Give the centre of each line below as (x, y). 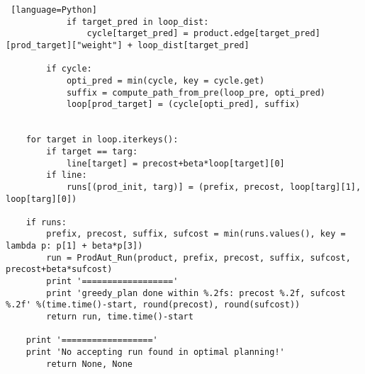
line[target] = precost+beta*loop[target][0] (175, 163)
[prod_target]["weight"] (64, 45)
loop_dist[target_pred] (193, 45)
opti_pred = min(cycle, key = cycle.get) (165, 80)
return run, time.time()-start (120, 317)
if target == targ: (92, 151)
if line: (67, 175)
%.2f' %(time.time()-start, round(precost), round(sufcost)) (153, 305)
